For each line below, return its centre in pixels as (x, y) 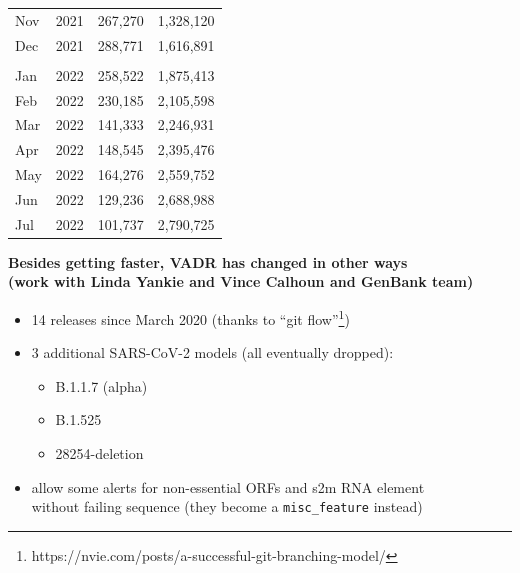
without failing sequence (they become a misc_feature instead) (227, 506)
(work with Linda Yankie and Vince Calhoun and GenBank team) (241, 281)
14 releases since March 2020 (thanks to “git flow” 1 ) (190, 317)
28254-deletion (99, 453)
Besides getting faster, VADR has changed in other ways (208, 261)
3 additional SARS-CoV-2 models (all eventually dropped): (212, 352)
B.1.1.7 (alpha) (101, 385)
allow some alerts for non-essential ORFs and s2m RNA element (228, 486)
